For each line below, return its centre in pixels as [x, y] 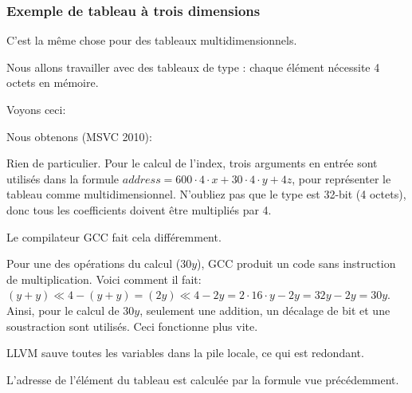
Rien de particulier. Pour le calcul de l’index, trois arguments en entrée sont [192, 163]
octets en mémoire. [53, 83]
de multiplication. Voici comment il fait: [104, 279]
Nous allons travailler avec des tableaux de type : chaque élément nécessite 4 [193, 67]
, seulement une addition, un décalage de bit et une [265, 310]
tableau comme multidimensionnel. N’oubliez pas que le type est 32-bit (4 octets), [206, 194]
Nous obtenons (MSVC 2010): [79, 136]
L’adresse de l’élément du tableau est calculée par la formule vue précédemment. [203, 379]
